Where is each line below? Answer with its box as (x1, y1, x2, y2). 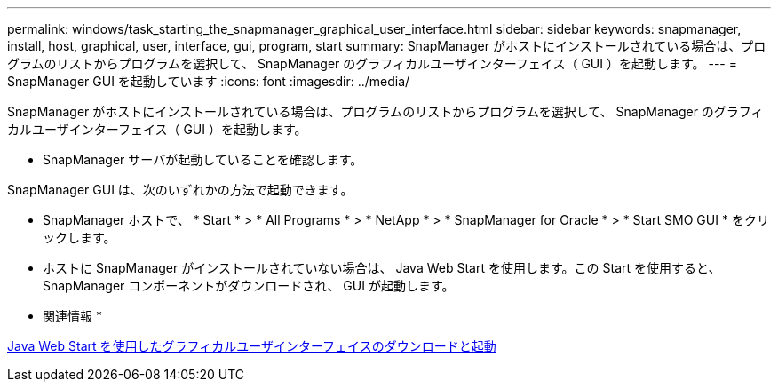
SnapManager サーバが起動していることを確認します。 (43, 152, 363, 167)
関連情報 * (43, 308, 102, 323)
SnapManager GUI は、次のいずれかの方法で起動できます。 (7, 182, 353, 197)
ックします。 (43, 230, 116, 245)
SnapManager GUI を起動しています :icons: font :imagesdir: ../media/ (7, 74, 410, 89)
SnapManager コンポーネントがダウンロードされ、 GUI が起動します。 (43, 278, 455, 293)
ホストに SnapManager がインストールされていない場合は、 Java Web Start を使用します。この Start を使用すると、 (43, 260, 721, 275)
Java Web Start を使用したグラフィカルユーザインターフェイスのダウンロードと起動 (7, 338, 496, 353)
